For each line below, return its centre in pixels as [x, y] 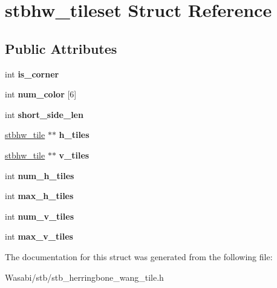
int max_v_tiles [39, 236]
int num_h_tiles [40, 175]
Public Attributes [61, 48]
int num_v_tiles [40, 216]
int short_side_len [44, 114]
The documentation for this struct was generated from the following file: [139, 256]
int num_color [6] [41, 94]
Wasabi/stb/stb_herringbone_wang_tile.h [84, 277]
